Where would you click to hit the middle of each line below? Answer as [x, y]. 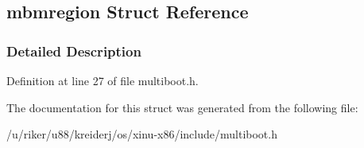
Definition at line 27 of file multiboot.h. [103, 80]
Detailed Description [74, 51]
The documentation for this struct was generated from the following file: [182, 107]
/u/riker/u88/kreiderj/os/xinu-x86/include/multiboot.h [142, 134]
